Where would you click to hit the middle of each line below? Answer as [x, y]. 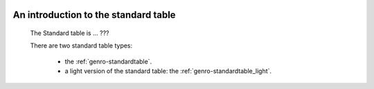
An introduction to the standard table [94, 15]
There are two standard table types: [81, 46]
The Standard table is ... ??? [70, 33]
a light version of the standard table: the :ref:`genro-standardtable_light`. [168, 71]
